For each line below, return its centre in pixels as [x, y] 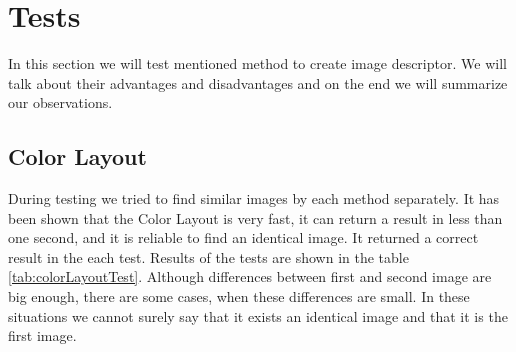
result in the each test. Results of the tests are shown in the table [208, 256]
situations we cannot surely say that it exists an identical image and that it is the [258, 315]
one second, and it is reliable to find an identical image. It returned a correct [243, 237]
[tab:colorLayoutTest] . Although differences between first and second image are [250, 276]
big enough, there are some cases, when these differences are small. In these [239, 296]
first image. [42, 335]
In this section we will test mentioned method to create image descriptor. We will [257, 63]
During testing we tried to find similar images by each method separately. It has [254, 198]
